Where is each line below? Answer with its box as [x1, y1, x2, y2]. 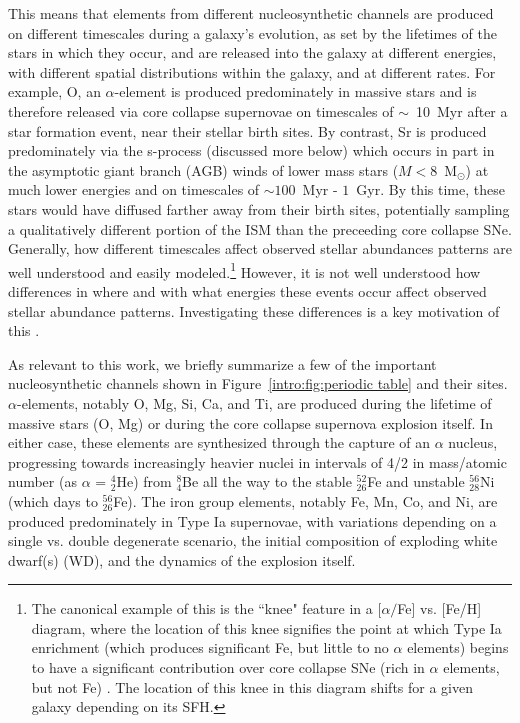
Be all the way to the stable [182, 471, 352, 492]
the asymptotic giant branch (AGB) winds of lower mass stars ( [8, 159, 399, 180]
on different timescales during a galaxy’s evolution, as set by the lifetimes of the [8, 22, 497, 43]
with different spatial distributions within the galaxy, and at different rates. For [8, 61, 496, 82]
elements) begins [407, 637, 509, 658]
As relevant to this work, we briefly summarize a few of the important [8, 353, 437, 374]
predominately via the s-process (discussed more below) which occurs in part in [8, 140, 495, 161]
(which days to [8, 490, 98, 511]
